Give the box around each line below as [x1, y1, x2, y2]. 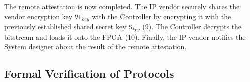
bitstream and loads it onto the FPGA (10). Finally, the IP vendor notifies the [4, 31, 246, 42]
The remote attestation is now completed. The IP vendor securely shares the [4, 1, 240, 11]
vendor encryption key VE [4, 11, 82, 21]
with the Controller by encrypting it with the [92, 11, 231, 21]
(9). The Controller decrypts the [142, 21, 242, 32]
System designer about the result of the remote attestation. [4, 41, 187, 52]
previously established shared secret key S [4, 21, 133, 32]
